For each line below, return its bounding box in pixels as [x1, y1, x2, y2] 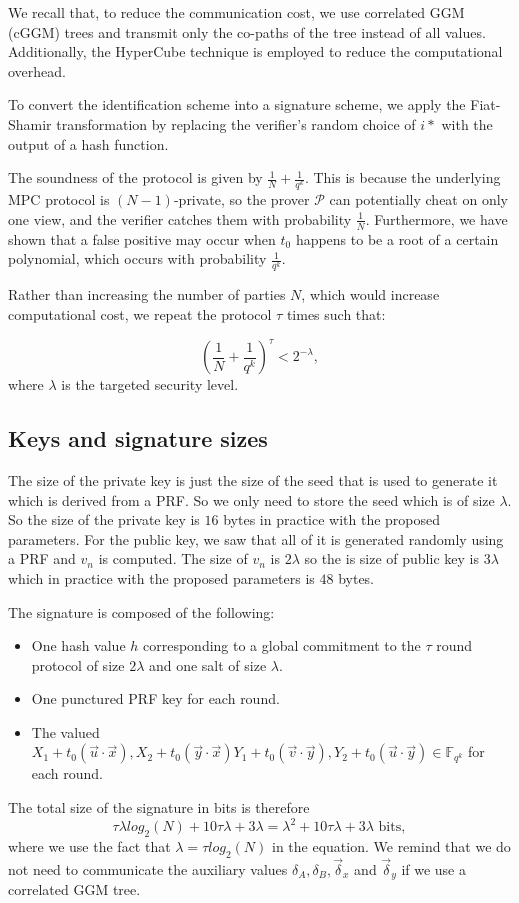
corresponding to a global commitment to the [143, 635, 421, 656]
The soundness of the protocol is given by [8, 167, 263, 188]
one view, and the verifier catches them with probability [8, 208, 352, 229]
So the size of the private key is [8, 509, 200, 530]
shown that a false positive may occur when [8, 228, 276, 249]
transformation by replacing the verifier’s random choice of [56, 113, 416, 134]
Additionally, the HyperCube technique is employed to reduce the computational [8, 41, 503, 62]
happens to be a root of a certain [295, 228, 499, 249]
